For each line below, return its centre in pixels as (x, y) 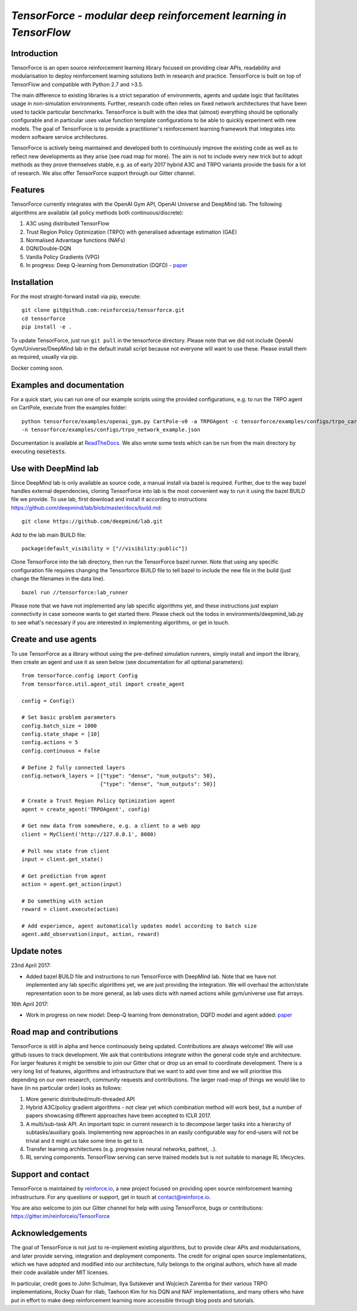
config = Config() (48, 701)
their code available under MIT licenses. (60, 1272)
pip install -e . (47, 327)
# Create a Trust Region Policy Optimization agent (98, 801)
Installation (32, 282)
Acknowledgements (49, 1233)
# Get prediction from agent (64, 876)
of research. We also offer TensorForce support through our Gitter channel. (103, 173)
